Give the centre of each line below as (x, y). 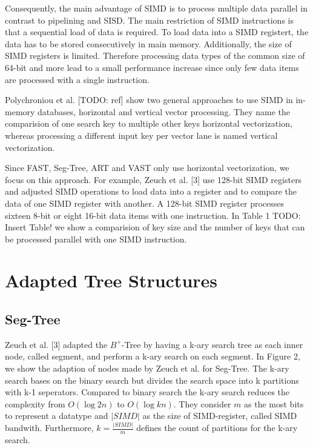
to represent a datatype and (57, 416)
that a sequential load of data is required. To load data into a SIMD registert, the (157, 32)
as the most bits (274, 403)
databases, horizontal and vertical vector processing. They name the (164, 111)
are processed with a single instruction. (77, 79)
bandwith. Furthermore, (49, 428)
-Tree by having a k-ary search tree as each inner (212, 344)
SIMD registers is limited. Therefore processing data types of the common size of (155, 55)
